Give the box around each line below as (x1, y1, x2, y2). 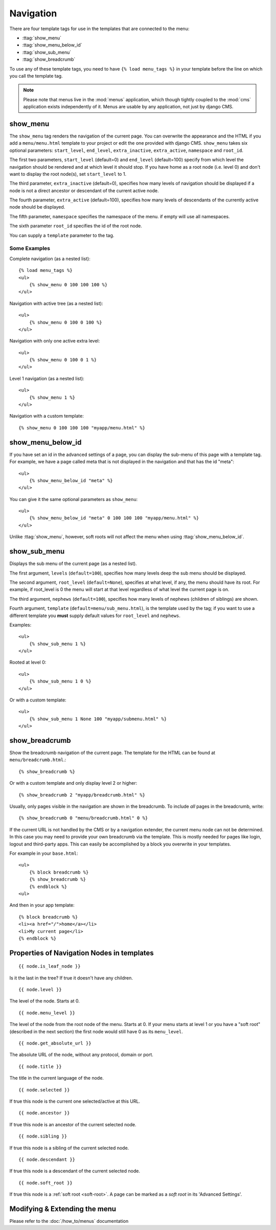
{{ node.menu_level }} (18, 1010, 76, 1016)
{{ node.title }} (18, 1063, 62, 1069)
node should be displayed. (9, 204, 65, 210)
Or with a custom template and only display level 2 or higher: (9, 780, 137, 786)
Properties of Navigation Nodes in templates (9, 948, 154, 957)
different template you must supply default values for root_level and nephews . (9, 612, 181, 619)
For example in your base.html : (9, 850, 78, 856)
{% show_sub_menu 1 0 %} (29, 678, 91, 685)
